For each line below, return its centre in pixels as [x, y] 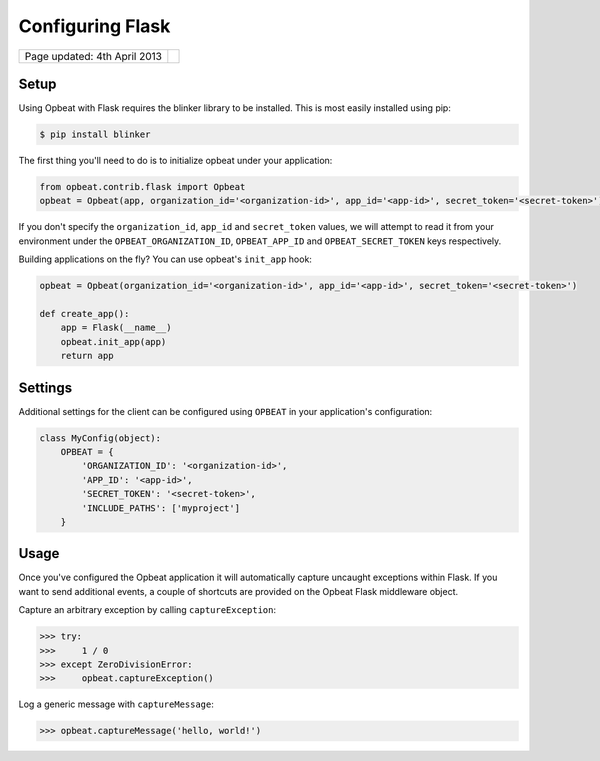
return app [87, 356]
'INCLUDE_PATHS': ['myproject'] [160, 508]
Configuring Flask [94, 26]
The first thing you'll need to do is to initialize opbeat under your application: [175, 161]
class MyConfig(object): [100, 438]
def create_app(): [84, 313]
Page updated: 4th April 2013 [93, 56]
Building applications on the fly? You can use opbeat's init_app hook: [165, 259]
